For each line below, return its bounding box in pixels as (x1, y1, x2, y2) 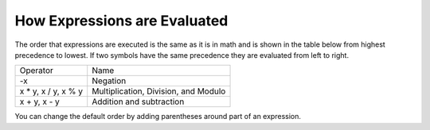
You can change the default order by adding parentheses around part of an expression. (14, 112, 302, 121)
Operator (19, 65, 53, 76)
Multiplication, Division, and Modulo (92, 86, 226, 97)
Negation (92, 75, 127, 86)
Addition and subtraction (92, 96, 185, 107)
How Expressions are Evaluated (14, 12, 229, 29)
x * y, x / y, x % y (19, 86, 84, 97)
